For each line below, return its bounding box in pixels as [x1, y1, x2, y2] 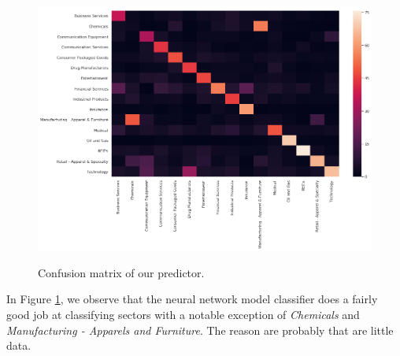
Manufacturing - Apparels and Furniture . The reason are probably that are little [6, 321, 394, 338]
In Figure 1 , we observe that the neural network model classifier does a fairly [6, 291, 378, 307]
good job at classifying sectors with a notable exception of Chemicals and [6, 306, 360, 322]
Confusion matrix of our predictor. [38, 264, 205, 280]
